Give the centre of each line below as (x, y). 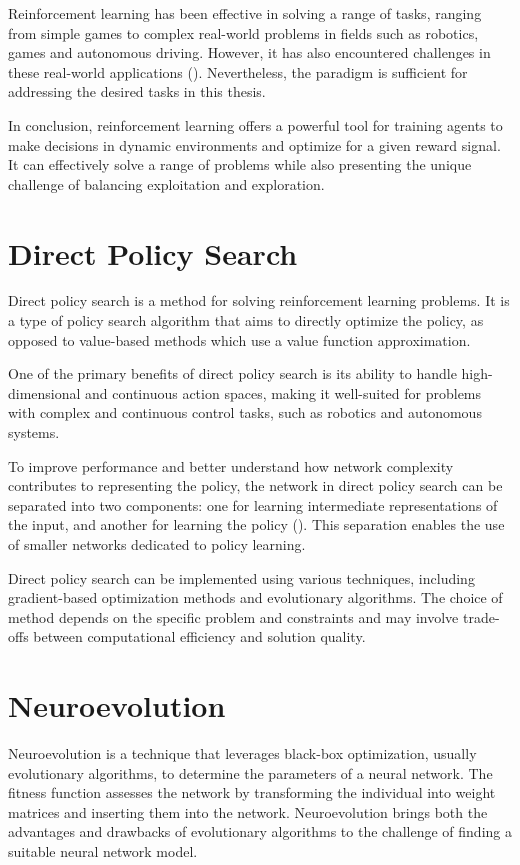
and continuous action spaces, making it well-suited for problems (283, 392)
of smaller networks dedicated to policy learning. (157, 544)
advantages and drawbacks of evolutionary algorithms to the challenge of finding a (260, 831)
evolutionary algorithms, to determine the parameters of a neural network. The (250, 772)
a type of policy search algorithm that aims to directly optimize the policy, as (246, 320)
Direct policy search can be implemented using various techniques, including (241, 577)
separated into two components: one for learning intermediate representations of (253, 504)
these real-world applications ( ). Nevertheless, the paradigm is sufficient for (238, 71)
